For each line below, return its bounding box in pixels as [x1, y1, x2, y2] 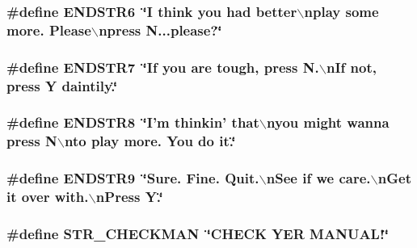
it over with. [6, 187, 89, 207]
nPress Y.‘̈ [95, 187, 163, 207]
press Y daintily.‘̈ [6, 75, 118, 95]
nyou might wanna [267, 112, 390, 132]
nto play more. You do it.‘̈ [64, 131, 236, 151]
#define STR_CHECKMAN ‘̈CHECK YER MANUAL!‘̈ [6, 223, 389, 243]
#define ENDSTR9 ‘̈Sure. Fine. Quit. [6, 168, 259, 188]
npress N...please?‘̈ [99, 19, 222, 40]
